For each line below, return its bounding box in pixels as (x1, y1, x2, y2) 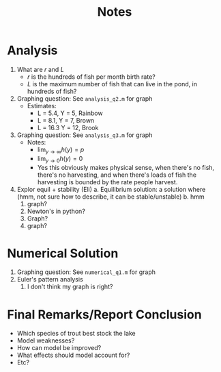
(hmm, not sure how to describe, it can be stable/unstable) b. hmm (16, 193, 205, 201)
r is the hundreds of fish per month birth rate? (27, 73, 156, 81)
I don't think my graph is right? (27, 282, 113, 291)
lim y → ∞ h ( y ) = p (37, 145, 85, 155)
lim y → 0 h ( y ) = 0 (37, 154, 83, 164)
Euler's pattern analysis (16, 275, 83, 284)
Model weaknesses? (16, 336, 75, 345)
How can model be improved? (16, 344, 102, 352)
